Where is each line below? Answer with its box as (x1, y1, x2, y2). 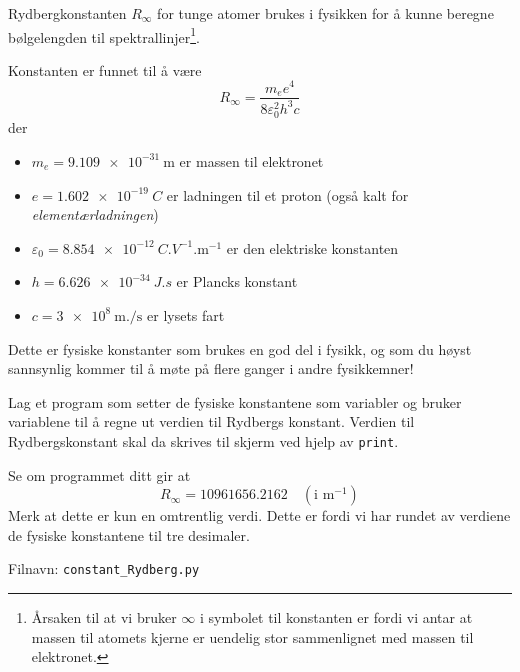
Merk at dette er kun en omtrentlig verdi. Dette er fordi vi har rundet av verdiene (8, 505, 511, 526)
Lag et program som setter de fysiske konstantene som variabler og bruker (8, 391, 462, 412)
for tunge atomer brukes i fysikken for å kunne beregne (157, 3, 494, 23)
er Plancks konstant (176, 271, 298, 292)
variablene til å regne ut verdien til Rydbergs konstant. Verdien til (8, 411, 415, 432)
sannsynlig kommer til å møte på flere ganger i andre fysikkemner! (8, 358, 414, 379)
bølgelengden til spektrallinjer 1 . (8, 23, 200, 47)
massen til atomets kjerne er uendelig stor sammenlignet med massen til (31, 626, 474, 647)
